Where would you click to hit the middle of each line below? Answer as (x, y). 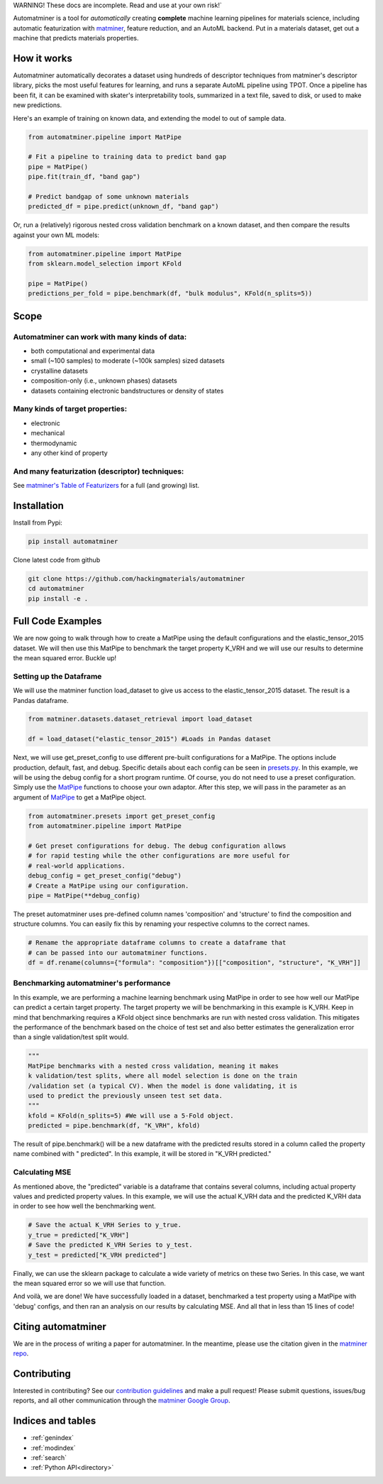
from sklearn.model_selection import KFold (105, 264)
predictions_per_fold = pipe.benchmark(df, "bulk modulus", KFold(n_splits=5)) (170, 294)
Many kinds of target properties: (70, 409)
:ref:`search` (49, 1457)
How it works (43, 58)
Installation (38, 505)
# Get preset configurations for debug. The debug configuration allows (157, 846)
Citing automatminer (60, 1327)
